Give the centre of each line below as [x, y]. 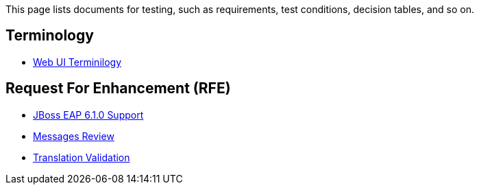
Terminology [50, 36]
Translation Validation [82, 157]
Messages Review [74, 136]
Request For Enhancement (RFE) [118, 88]
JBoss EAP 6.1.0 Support [88, 115]
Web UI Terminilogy [77, 62]
